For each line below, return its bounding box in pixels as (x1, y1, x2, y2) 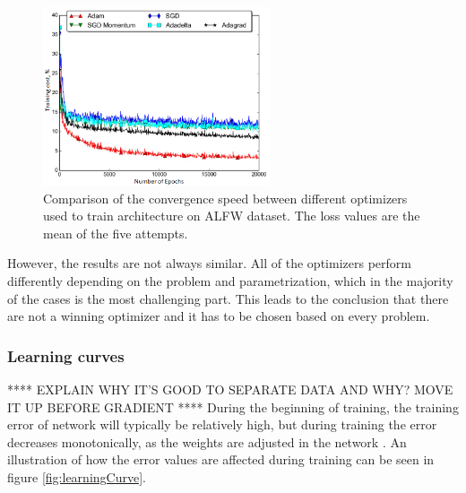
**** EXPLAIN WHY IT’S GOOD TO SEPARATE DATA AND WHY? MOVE (7, 380, 453, 399)
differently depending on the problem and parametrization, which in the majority (7, 272, 453, 290)
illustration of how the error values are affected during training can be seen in (7, 450, 435, 469)
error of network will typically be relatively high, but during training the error (7, 415, 437, 434)
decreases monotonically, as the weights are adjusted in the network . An (7, 432, 407, 451)
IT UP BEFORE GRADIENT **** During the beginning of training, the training (7, 397, 459, 416)
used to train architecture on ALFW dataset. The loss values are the (43, 206, 420, 225)
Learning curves (7, 344, 125, 367)
